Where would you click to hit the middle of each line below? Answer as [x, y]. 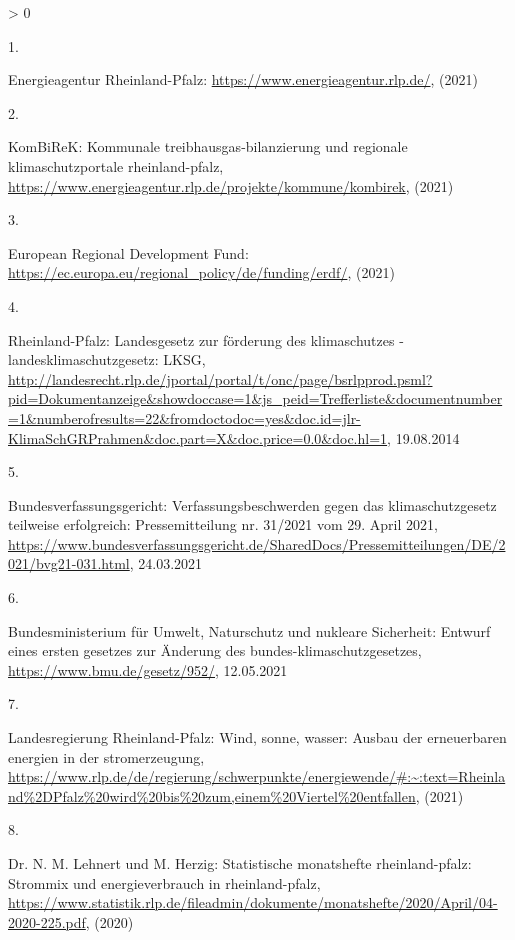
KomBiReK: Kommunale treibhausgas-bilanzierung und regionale [208, 146]
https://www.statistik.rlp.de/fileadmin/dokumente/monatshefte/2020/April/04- [253, 902]
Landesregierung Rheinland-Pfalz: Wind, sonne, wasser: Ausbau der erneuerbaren [257, 737]
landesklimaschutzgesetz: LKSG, [107, 359]
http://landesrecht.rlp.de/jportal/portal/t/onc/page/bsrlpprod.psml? [220, 378]
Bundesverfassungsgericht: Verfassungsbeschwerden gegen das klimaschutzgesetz [252, 504]
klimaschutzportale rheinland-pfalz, [116, 165]
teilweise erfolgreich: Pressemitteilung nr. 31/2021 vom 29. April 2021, [223, 524]
